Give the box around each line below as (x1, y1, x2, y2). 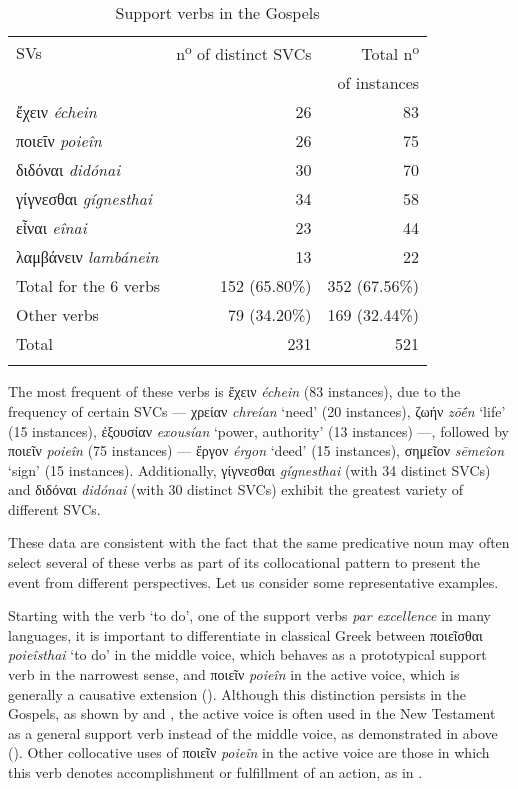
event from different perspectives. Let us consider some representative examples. (8, 571, 499, 592)
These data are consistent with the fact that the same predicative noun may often (8, 532, 510, 553)
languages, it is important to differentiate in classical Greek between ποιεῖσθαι (8, 624, 483, 645)
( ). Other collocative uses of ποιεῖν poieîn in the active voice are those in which (8, 742, 490, 763)
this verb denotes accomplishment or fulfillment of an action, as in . (8, 762, 423, 783)
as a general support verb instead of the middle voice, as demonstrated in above (8, 722, 498, 743)
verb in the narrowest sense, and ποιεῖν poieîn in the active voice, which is (8, 664, 460, 685)
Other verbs (16, 303, 99, 327)
